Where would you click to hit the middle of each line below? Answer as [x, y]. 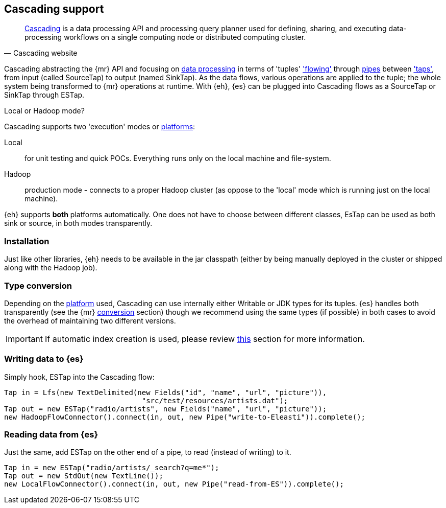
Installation [27, 241]
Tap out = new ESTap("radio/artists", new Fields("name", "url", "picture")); [166, 409]
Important [24, 339]
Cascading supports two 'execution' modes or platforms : [100, 127]
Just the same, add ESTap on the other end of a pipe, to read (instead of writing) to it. [148, 452]
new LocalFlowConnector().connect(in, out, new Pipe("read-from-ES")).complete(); [174, 484]
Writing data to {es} [44, 359]
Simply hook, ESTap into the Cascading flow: [79, 377]
